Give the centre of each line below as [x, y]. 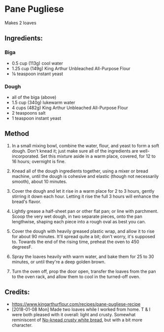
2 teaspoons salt [29, 113]
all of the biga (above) [34, 97]
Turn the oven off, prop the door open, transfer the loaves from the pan [84, 271]
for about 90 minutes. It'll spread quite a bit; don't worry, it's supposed [83, 236]
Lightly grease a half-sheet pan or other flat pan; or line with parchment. [85, 211]
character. [22, 325]
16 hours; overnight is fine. [39, 161]
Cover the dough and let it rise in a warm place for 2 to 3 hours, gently [83, 191]
